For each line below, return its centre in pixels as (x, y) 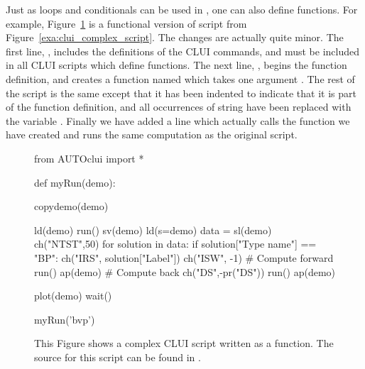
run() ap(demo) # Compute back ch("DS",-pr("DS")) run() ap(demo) (185, 271)
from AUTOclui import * (89, 158)
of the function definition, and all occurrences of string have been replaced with (179, 107)
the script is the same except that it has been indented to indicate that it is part (181, 93)
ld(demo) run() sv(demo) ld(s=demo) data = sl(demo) (153, 230)
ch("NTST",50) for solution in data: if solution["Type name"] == (175, 244)
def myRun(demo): (75, 182)
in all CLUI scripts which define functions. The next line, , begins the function (176, 65)
